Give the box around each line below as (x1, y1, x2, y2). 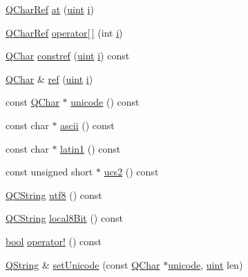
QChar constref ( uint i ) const (6, 48, 130, 63)
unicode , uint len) (168, 257, 243, 271)
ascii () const (60, 117, 115, 132)
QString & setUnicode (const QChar (6, 257, 160, 271)
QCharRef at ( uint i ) (6, 2, 94, 16)
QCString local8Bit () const (6, 211, 123, 225)
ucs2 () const (104, 164, 159, 179)
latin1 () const (60, 141, 121, 155)
